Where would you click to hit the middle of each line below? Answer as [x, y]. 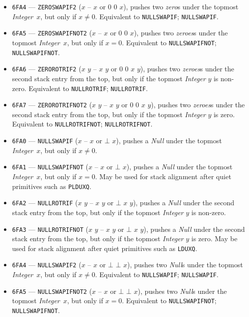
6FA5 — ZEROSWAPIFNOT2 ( [52, 33]
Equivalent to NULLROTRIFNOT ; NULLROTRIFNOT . [82, 124]
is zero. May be [214, 238]
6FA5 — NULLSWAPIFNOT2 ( [52, 291]
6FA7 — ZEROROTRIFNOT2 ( [52, 105]
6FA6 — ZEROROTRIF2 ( [47, 69]
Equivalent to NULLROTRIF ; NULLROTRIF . [88, 88]
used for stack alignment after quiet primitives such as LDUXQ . [105, 248]
